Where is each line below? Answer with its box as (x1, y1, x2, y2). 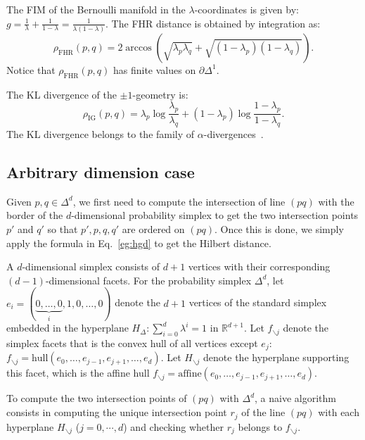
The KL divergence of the (6, 87, 117, 101)
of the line (241, 405, 286, 420)
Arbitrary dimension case (6, 161, 195, 182)
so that (47, 221, 78, 236)
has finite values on (113, 62, 196, 77)
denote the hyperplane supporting (203, 350, 350, 365)
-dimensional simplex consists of (22, 259, 160, 274)
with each (318, 405, 359, 420)
